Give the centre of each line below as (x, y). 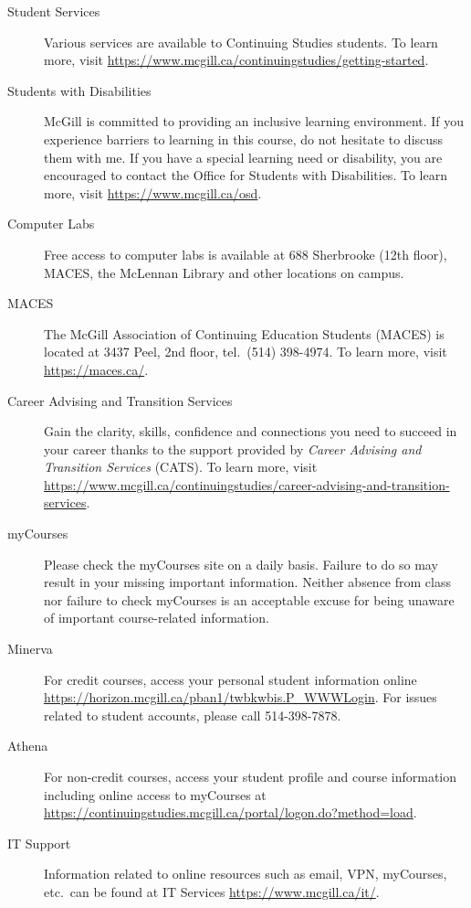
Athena (28, 746)
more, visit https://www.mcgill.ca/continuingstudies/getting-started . (236, 60)
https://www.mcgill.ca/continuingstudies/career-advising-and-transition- (247, 484)
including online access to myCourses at (155, 794)
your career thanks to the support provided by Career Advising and (233, 449)
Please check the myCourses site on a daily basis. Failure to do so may (241, 564)
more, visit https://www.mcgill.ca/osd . (153, 192)
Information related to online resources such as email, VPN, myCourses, (246, 874)
